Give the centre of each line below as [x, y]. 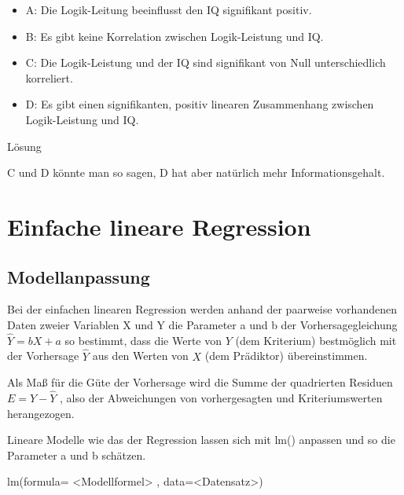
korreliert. [49, 77]
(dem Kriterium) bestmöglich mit [316, 340]
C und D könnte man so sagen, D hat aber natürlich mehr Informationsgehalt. [196, 172]
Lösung [24, 146]
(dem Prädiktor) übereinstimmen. [286, 356]
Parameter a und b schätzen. [77, 455]
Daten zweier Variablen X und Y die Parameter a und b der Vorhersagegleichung [202, 324]
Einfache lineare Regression [159, 226]
